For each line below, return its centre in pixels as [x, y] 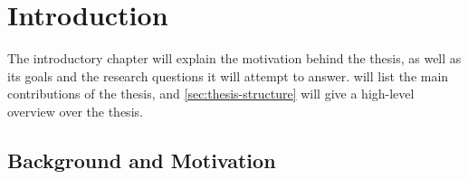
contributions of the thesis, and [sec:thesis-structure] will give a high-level [211, 94]
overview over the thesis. [75, 111]
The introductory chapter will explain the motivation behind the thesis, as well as [234, 58]
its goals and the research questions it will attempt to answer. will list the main [228, 75]
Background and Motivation [142, 160]
